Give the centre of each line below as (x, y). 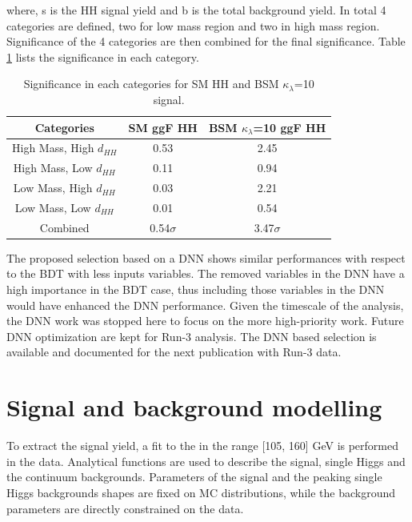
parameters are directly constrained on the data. (125, 508)
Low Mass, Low (53, 207)
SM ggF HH (163, 127)
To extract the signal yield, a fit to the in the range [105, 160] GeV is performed (203, 446)
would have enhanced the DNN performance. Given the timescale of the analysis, (205, 305)
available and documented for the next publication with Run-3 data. (174, 352)
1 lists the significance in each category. (103, 56)
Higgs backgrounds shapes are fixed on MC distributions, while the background (201, 492)
